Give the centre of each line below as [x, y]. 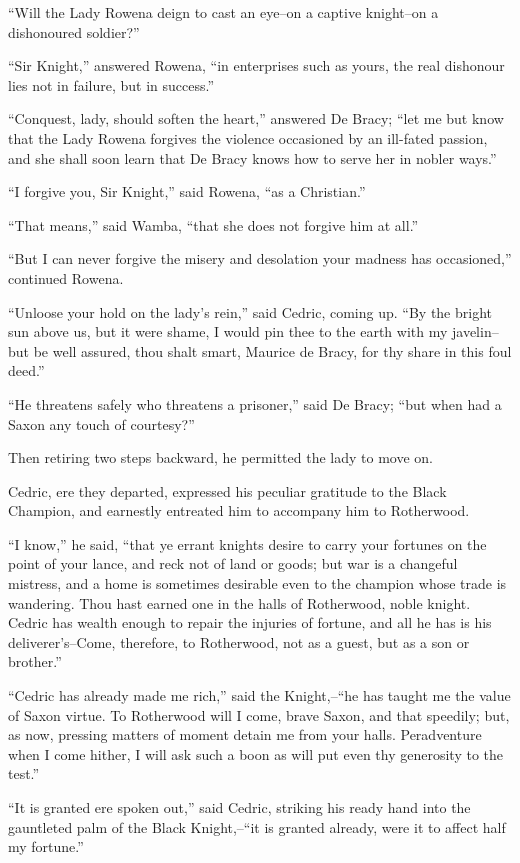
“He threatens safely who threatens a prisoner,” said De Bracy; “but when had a [255, 403]
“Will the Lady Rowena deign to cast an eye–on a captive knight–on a [223, 12]
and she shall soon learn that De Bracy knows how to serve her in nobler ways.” [252, 157]
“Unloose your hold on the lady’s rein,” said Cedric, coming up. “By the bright [250, 311]
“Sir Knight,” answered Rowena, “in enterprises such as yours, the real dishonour [256, 65]
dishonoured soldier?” [74, 31]
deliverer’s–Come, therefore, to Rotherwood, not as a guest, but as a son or [239, 641]
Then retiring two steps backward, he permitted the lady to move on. [220, 457]
